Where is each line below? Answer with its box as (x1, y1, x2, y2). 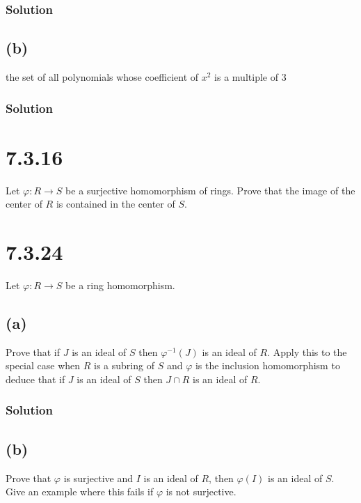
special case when (6, 358, 81, 373)
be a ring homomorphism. (65, 277, 175, 292)
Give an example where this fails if (6, 484, 154, 499)
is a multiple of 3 (214, 70, 287, 84)
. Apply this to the (267, 344, 347, 359)
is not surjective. (166, 484, 236, 499)
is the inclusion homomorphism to (195, 358, 340, 373)
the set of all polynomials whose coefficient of (6, 70, 199, 84)
